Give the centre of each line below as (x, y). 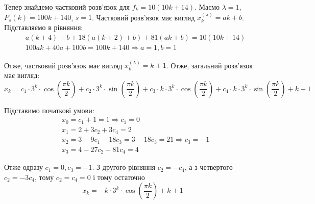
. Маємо (207, 7)
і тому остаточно (119, 177)
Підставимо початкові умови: (49, 110)
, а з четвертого (209, 167)
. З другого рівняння (124, 167)
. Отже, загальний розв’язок (209, 65)
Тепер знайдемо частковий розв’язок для (67, 7)
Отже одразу (23, 167)
